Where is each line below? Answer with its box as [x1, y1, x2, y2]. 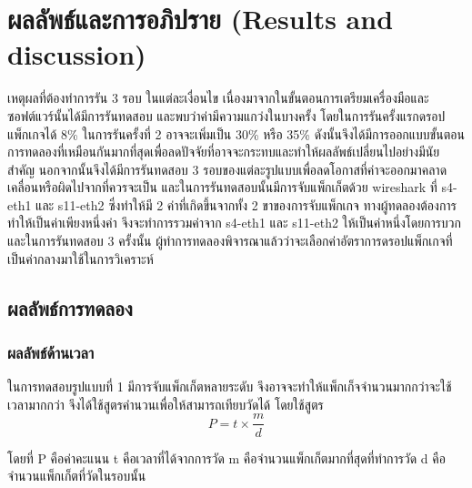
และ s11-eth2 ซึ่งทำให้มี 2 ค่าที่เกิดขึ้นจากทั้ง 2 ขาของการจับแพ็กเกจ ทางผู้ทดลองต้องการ [35, 195, 457, 214]
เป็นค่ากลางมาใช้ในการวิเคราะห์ [7, 249, 154, 268]
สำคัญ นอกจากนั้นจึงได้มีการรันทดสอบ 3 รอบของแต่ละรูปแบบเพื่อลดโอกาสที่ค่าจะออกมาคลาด [7, 159, 447, 178]
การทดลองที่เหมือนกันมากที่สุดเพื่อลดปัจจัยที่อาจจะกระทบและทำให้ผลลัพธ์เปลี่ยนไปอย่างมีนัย [7, 142, 440, 161]
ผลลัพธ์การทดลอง [7, 293, 133, 321]
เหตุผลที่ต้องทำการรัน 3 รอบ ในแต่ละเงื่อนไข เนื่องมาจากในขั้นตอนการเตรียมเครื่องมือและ [7, 88, 429, 107]
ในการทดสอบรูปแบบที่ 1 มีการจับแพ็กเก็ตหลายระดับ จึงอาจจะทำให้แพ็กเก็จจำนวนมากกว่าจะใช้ [7, 377, 452, 396]
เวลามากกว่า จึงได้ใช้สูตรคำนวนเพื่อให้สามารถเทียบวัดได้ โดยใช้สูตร [7, 394, 324, 413]
